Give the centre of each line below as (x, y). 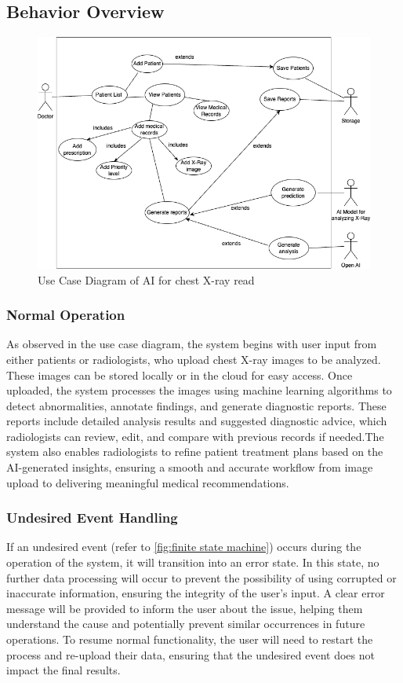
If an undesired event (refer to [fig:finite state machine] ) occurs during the (184, 547)
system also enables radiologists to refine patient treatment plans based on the (195, 452)
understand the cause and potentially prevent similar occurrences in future (186, 624)
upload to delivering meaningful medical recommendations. (148, 482)
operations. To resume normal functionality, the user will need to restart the (190, 639)
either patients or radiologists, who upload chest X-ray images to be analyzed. (194, 359)
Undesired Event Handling (92, 518)
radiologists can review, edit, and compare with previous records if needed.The (195, 436)
